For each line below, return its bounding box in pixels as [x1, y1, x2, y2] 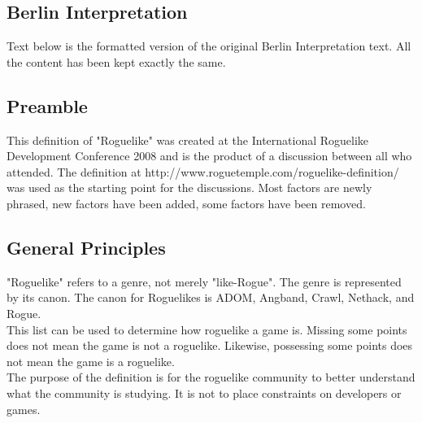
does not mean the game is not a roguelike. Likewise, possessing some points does [7, 337, 413, 354]
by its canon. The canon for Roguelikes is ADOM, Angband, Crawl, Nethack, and [7, 289, 415, 306]
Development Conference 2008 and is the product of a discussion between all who [7, 147, 412, 164]
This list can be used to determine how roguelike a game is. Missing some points [7, 321, 407, 338]
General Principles [7, 234, 166, 259]
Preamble [7, 93, 88, 118]
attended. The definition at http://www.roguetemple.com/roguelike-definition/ [7, 163, 399, 180]
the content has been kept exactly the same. [7, 53, 226, 70]
